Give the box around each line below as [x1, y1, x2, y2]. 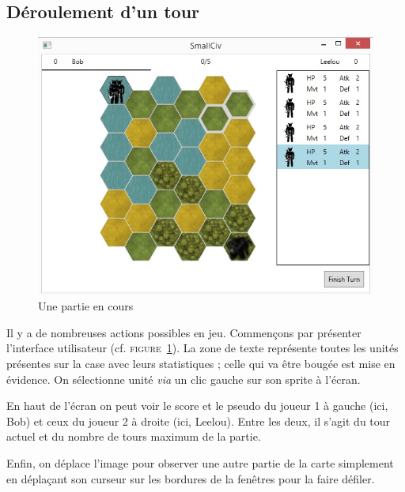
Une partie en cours [38, 298, 134, 314]
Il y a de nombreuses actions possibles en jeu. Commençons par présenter [6, 324, 361, 340]
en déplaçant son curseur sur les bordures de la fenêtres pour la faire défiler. [6, 470, 375, 486]
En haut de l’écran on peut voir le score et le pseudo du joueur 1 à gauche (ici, [6, 397, 388, 414]
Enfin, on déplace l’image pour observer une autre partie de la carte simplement [6, 455, 394, 471]
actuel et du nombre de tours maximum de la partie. [6, 428, 261, 445]
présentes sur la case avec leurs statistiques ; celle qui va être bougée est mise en [6, 355, 396, 372]
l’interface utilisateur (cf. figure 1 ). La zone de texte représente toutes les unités [6, 340, 399, 356]
